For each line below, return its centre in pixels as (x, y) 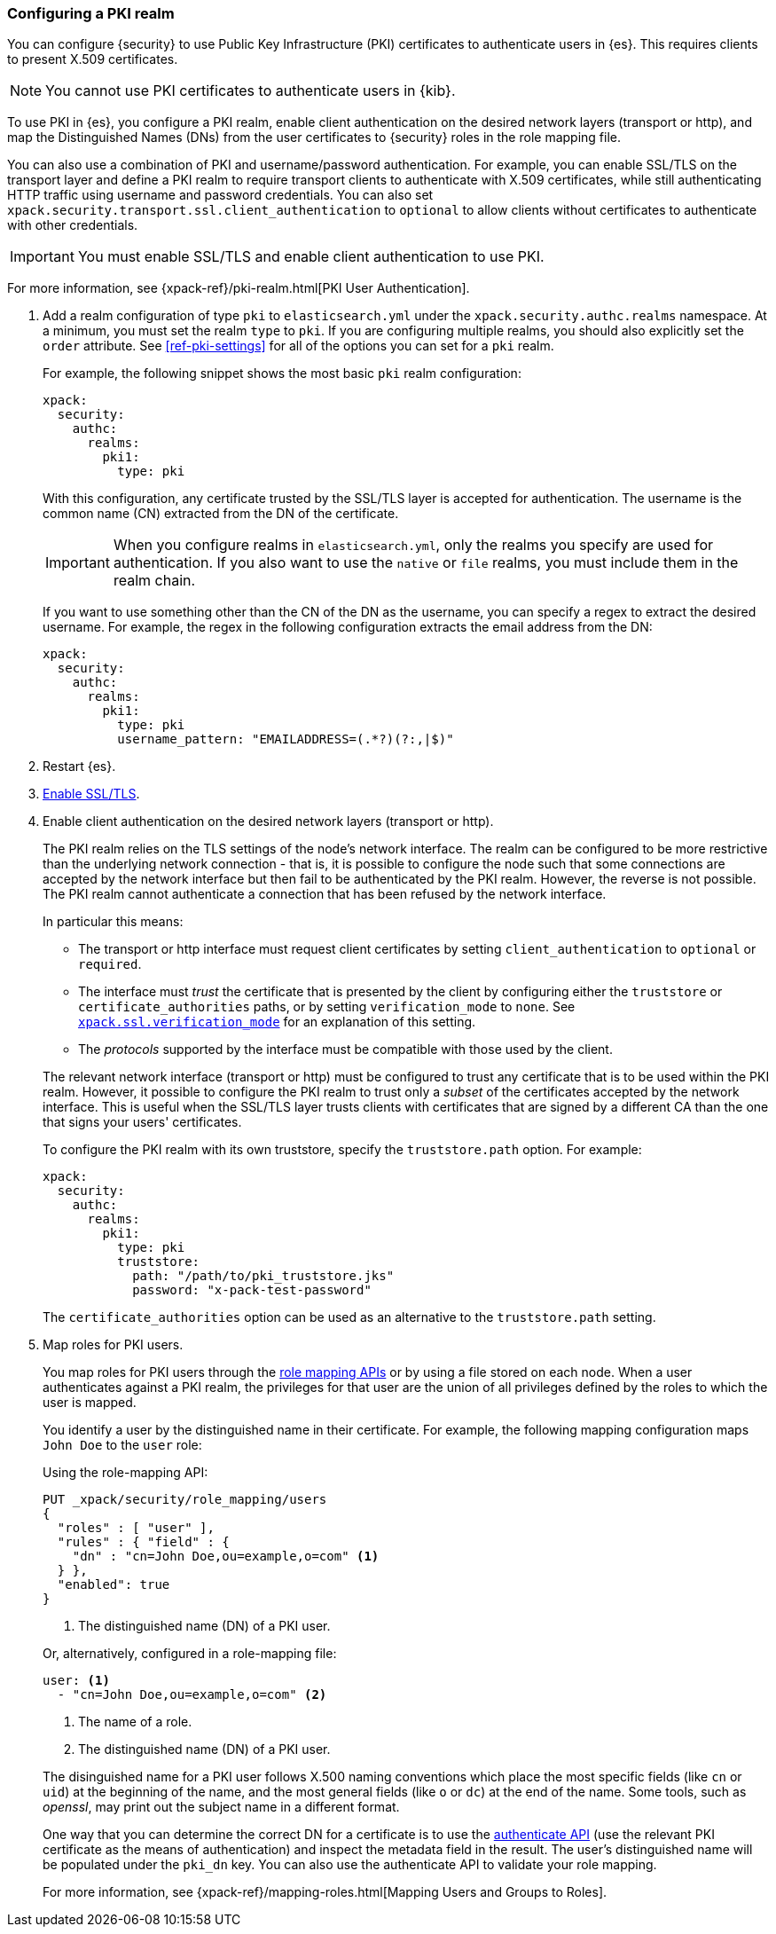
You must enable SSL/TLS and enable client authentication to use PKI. (311, 257)
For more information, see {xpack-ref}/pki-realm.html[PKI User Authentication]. (239, 288)
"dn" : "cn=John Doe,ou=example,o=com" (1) (226, 1557)
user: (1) (76, 1681)
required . (110, 964)
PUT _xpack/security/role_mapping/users (185, 1500)
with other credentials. (73, 225)
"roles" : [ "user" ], (136, 1528)
